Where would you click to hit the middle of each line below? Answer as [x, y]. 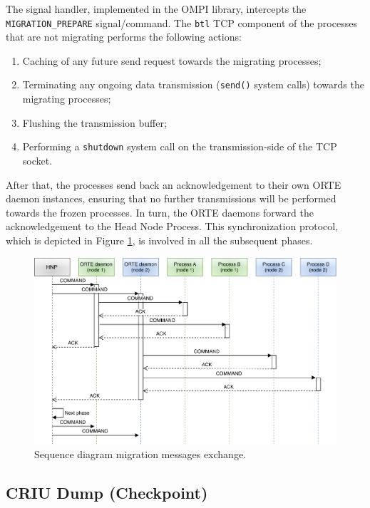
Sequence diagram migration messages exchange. [140, 454]
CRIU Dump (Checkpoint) [107, 493]
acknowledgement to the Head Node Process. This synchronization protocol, [172, 226]
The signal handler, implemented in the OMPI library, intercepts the [156, 9]
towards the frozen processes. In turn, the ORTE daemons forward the [160, 212]
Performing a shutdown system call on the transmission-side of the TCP [180, 146]
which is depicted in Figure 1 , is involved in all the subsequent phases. [159, 240]
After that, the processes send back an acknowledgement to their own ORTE [174, 184]
